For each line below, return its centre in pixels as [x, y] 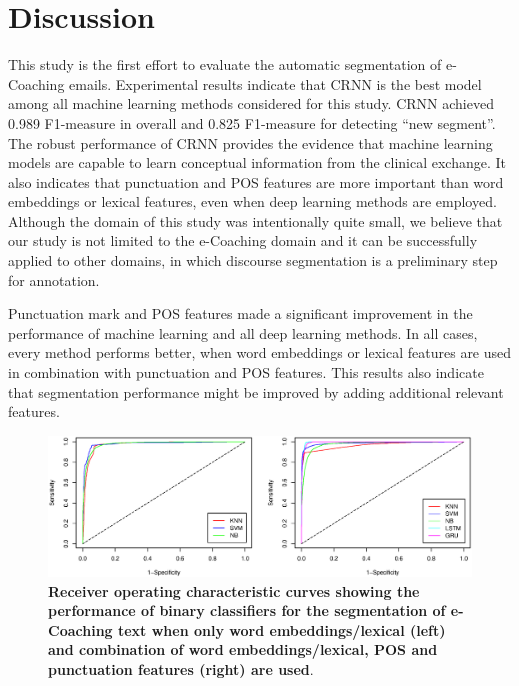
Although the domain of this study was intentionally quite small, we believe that [255, 220]
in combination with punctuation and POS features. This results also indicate [246, 372]
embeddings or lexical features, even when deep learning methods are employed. [252, 201]
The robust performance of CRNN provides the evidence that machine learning [250, 142]
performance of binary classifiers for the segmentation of [247, 610]
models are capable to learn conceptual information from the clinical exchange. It [257, 162]
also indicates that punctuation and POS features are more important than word [256, 181]
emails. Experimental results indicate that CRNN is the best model [275, 83]
